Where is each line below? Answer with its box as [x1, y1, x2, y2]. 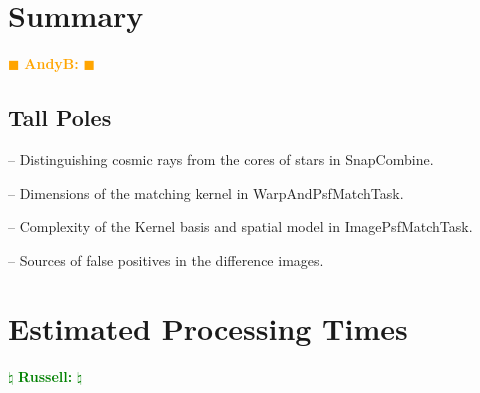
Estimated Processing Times [8, 308, 408, 349]
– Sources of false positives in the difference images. [8, 249, 324, 270]
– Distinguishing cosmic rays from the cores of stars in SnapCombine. [8, 148, 434, 169]
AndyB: [24, 53, 79, 74]
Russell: [18, 366, 73, 387]
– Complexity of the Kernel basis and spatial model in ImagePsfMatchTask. [8, 216, 473, 237]
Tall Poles [8, 102, 112, 133]
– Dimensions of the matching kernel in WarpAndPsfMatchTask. [8, 182, 404, 203]
